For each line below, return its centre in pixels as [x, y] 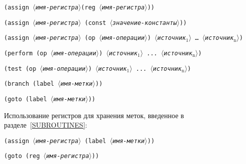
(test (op [20, 69]
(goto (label [25, 99]
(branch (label [29, 84]
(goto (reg [22, 156]
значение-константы [144, 23]
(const [95, 23]
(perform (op [25, 53]
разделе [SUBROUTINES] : [46, 125]
